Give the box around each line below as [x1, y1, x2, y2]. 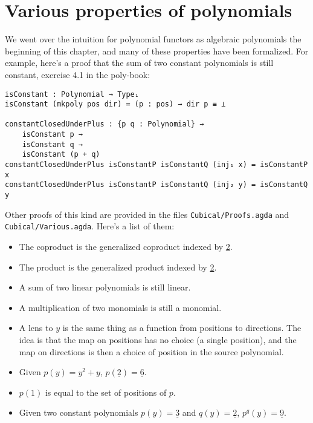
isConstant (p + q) [22, 150, 100, 159]
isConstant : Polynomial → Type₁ [5, 90, 139, 99]
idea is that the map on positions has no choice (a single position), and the [19, 333, 297, 346]
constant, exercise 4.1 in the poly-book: [5, 68, 150, 80]
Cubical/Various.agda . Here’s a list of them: [5, 220, 175, 232]
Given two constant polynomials [19, 406, 138, 419]
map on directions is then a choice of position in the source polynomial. [19, 345, 284, 358]
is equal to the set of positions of [45, 385, 167, 398]
